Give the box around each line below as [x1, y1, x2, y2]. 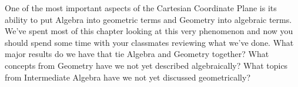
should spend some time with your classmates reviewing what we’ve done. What [5, 36, 294, 48]
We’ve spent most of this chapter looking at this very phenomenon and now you [5, 25, 293, 37]
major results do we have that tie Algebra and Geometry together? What [5, 48, 269, 60]
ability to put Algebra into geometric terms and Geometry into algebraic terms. [5, 13, 292, 25]
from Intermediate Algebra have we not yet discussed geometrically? [5, 71, 250, 83]
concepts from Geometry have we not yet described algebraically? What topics [5, 59, 288, 71]
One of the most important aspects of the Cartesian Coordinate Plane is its [5, 2, 277, 14]
